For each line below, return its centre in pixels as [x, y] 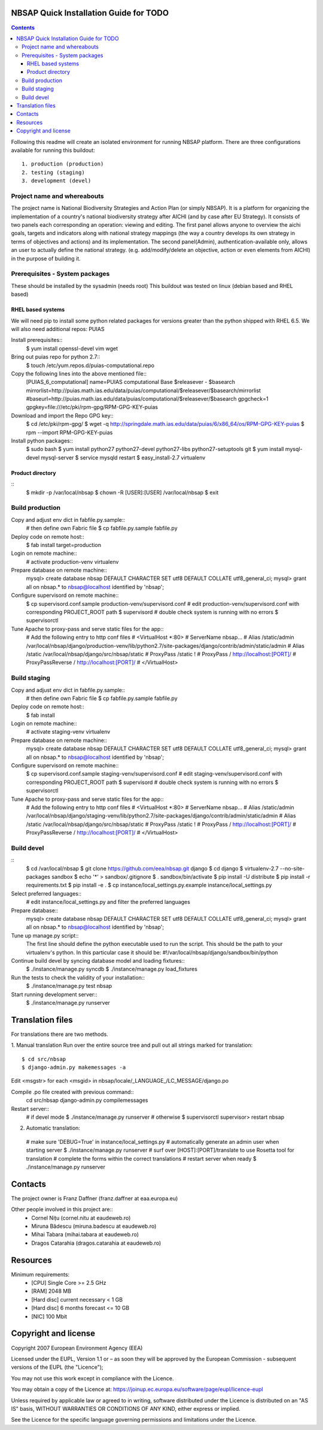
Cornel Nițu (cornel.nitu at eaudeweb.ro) [81, 1218]
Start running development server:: [54, 994]
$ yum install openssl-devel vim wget [72, 349]
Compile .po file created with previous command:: [72, 1092]
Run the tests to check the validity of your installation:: [78, 977]
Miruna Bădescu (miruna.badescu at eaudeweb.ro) [94, 1226]
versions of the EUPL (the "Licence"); [57, 1367]
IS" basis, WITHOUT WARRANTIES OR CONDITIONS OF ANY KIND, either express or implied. [126, 1408]
